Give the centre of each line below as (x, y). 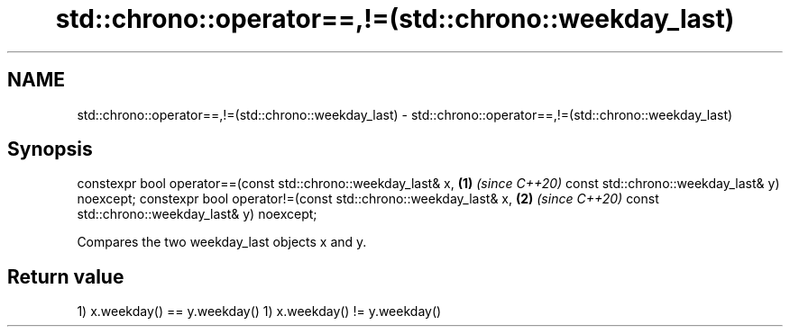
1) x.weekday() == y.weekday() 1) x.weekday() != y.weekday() (259, 311)
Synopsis (50, 149)
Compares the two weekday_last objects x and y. (222, 242)
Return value (66, 276)
